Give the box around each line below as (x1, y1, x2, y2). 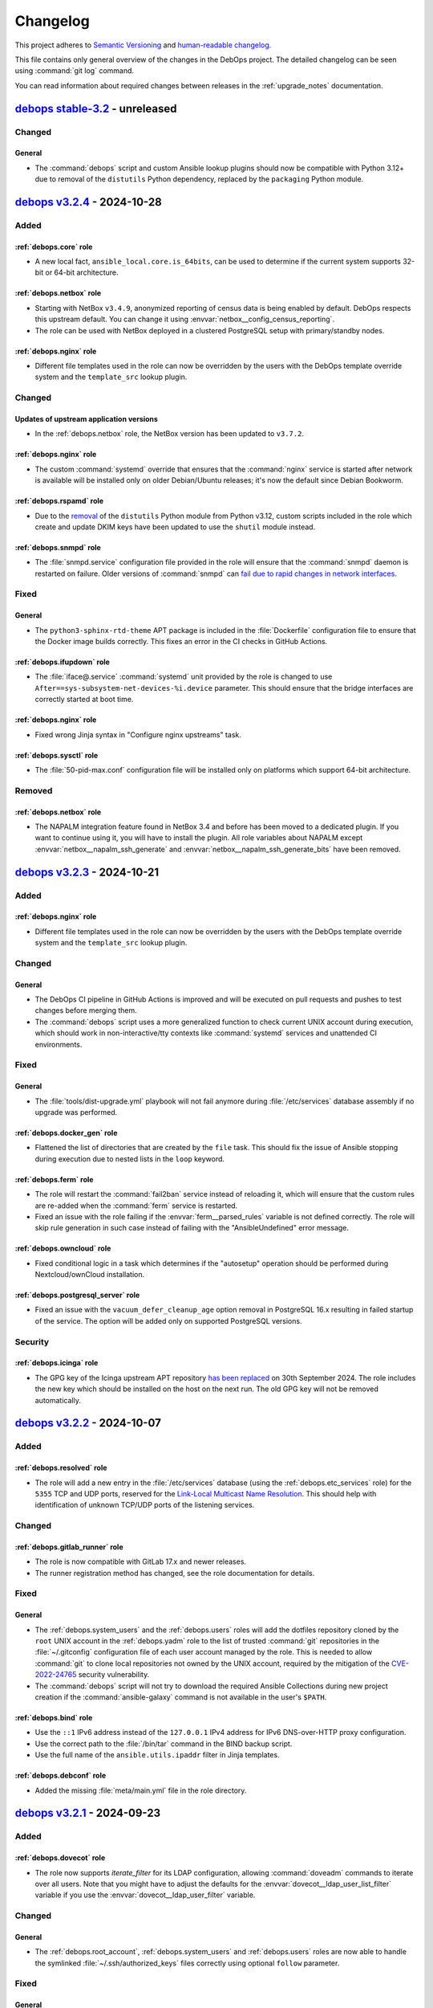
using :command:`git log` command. (14, 66, 135, 76)
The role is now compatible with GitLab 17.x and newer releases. (34, 1557, 247, 1566)
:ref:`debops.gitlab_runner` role (14, 1542, 123, 1552)
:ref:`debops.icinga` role (14, 1358, 99, 1368)
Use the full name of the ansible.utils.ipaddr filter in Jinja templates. (34, 1750, 280, 1760)
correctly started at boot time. (34, 695, 134, 704)
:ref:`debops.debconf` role (14, 1771, 107, 1781)
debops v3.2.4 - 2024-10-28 (14, 195, 162, 209)
